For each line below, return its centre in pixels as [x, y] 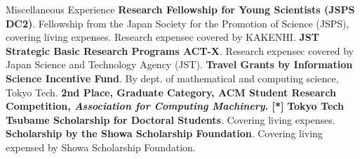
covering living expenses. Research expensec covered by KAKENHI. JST [162, 37]
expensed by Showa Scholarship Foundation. [101, 147]
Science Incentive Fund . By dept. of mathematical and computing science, [172, 78]
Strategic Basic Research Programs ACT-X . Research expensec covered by [180, 50]
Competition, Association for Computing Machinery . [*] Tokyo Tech [175, 106]
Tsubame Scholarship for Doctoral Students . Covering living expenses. [171, 119]
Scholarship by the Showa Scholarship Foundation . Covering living [164, 133]
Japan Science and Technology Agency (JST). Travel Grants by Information [179, 64]
